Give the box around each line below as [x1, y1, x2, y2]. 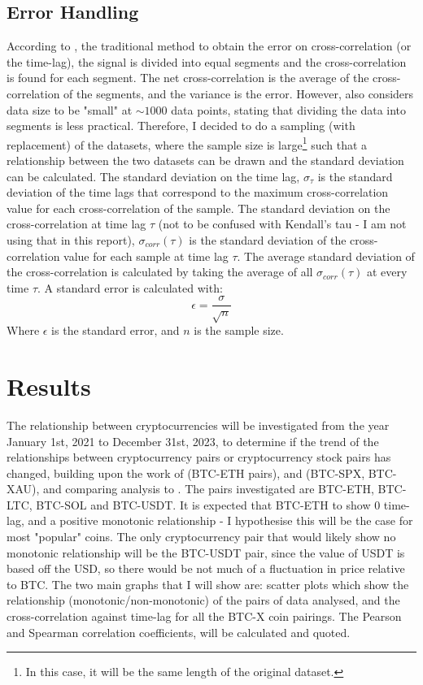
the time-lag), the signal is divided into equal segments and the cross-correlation [7, 53, 407, 70]
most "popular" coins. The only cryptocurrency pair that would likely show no [7, 528, 396, 545]
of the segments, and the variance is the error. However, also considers [63, 85, 414, 102]
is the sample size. [194, 322, 284, 339]
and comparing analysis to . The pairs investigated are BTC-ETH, [43, 480, 374, 497]
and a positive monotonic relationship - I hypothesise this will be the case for [28, 512, 413, 529]
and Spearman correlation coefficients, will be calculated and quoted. [7, 623, 351, 640]
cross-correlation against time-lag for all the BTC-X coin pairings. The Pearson [7, 608, 402, 625]
